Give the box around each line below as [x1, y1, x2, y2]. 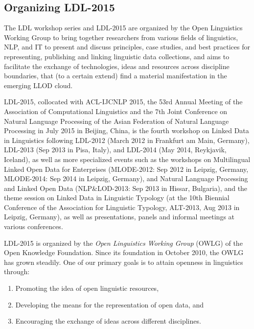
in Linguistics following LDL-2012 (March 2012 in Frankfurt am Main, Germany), [4, 135, 250, 145]
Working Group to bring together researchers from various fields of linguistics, [4, 32, 238, 42]
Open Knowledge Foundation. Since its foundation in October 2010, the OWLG [4, 247, 244, 258]
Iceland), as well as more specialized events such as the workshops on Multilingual [4, 154, 251, 164]
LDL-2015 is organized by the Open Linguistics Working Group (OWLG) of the [4, 237, 243, 248]
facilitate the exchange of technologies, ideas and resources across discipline [4, 61, 230, 71]
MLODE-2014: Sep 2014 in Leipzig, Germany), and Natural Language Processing [4, 173, 248, 184]
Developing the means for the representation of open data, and [15, 299, 204, 309]
